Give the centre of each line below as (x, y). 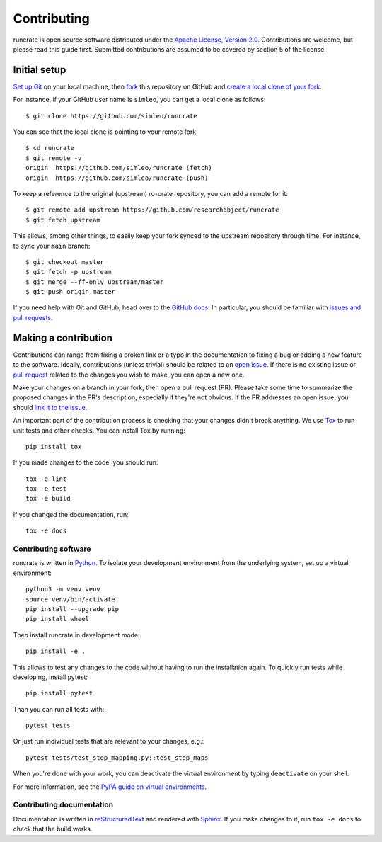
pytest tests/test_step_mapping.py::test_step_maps (117, 757)
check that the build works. (53, 829)
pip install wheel (58, 619)
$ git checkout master (65, 262)
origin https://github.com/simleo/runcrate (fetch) (119, 168)
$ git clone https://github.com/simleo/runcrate (111, 116)
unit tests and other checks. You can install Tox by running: (99, 430)
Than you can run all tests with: (59, 709)
